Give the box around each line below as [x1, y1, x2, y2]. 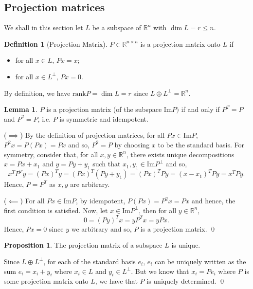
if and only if [181, 104, 220, 114]
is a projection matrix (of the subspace [46, 104, 162, 114]
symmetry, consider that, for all [4, 149, 98, 159]
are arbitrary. [70, 179, 110, 189]
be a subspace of [92, 22, 142, 33]
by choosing [114, 139, 150, 149]
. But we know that [131, 266, 189, 276]
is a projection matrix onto [140, 38, 220, 49]
